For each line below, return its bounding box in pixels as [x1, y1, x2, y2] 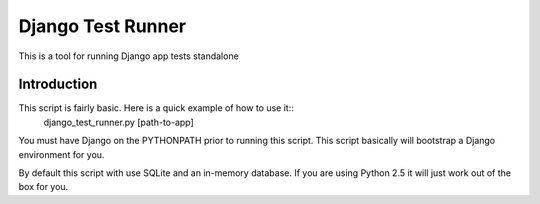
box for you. [18, 181, 69, 193]
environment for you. [18, 148, 105, 160]
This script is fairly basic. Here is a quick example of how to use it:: [18, 102, 294, 114]
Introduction [18, 76, 98, 93]
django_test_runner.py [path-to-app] [43, 116, 194, 128]
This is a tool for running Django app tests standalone [18, 50, 239, 62]
